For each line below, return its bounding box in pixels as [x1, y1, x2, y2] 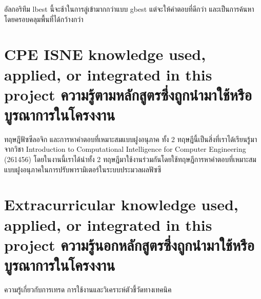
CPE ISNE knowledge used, [4, 44, 206, 65]
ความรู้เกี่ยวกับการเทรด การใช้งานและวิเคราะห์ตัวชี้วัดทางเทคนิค [4, 284, 172, 294]
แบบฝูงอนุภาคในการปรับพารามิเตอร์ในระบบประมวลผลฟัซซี [4, 164, 162, 174]
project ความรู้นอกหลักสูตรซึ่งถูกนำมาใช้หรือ [4, 234, 255, 255]
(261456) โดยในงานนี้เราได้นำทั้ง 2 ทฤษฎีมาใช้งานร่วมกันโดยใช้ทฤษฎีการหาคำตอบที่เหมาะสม [4, 154, 256, 165]
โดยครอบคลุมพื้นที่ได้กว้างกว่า [4, 13, 84, 24]
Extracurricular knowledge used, [4, 194, 238, 215]
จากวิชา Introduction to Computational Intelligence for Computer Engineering [4, 144, 246, 154]
